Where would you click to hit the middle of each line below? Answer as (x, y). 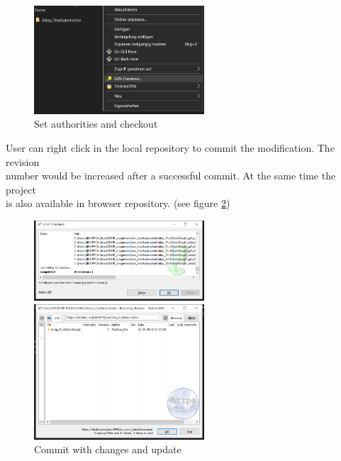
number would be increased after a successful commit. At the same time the (171, 176)
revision (23, 161)
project (21, 189)
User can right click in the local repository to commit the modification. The (170, 147)
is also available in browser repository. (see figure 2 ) (118, 203)
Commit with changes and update (108, 449)
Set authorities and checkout (96, 124)
